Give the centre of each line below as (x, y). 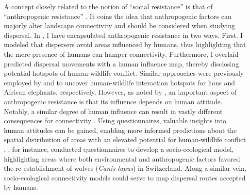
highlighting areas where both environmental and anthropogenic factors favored (122, 158)
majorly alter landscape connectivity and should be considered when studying (120, 25)
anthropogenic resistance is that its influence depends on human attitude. (113, 101)
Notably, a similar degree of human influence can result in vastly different (113, 111)
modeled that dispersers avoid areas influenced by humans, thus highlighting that (125, 44)
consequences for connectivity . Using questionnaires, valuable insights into (115, 121)
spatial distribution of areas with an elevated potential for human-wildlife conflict (125, 139)
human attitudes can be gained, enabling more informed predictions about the (120, 130)
